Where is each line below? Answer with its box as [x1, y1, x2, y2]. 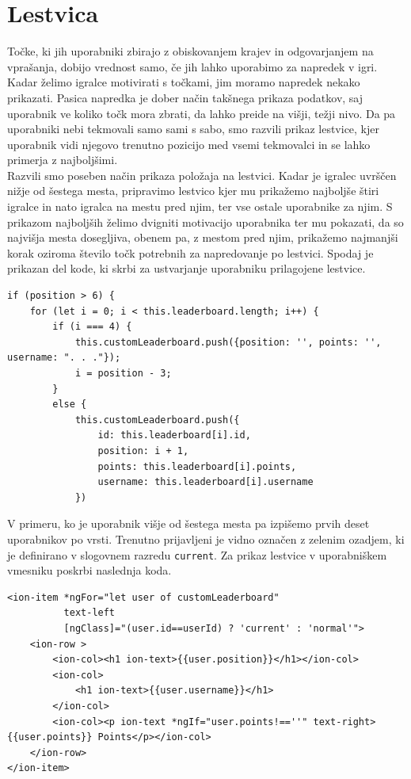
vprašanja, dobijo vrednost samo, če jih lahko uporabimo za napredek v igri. [7, 58, 378, 74]
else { [52, 399, 87, 411]
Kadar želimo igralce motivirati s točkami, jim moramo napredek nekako [7, 74, 360, 90]
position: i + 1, [97, 445, 189, 456]
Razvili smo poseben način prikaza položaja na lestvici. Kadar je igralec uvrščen [7, 166, 397, 183]
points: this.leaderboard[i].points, [97, 460, 297, 472]
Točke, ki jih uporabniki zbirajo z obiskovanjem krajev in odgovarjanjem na [7, 43, 374, 59]
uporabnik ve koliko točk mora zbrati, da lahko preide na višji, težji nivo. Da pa [7, 105, 396, 121]
